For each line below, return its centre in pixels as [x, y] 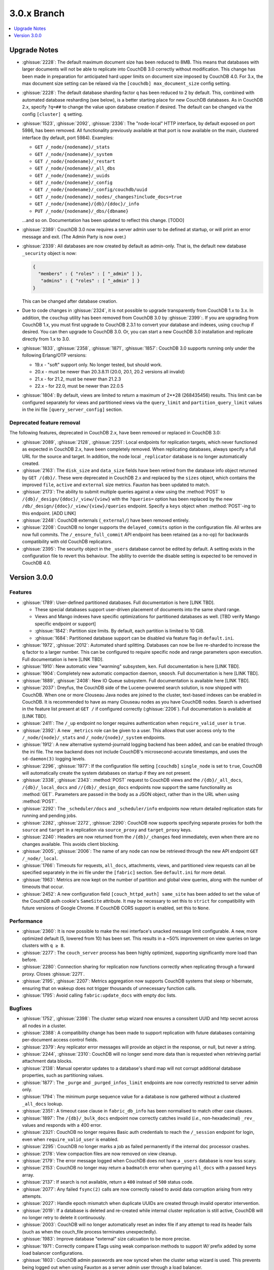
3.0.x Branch [37, 13]
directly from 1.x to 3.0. [46, 339]
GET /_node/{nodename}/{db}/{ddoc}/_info [87, 204]
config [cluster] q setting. [53, 114]
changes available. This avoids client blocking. [71, 844]
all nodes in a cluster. [44, 1026]
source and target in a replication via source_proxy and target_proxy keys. [107, 830]
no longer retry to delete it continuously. [64, 1218]
